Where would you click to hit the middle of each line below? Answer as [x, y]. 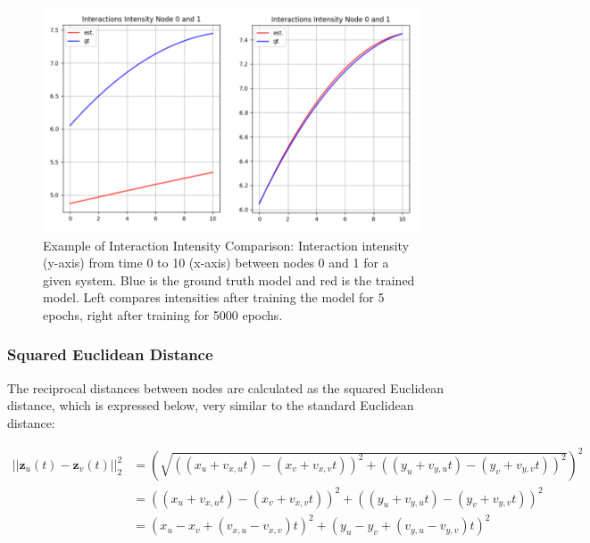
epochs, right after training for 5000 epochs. [163, 314]
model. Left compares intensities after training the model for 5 [214, 297]
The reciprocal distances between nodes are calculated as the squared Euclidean [226, 387]
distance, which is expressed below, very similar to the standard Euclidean [211, 405]
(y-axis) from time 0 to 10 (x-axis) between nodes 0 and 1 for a [216, 263]
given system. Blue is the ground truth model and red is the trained [229, 280]
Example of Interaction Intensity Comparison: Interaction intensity [226, 245]
